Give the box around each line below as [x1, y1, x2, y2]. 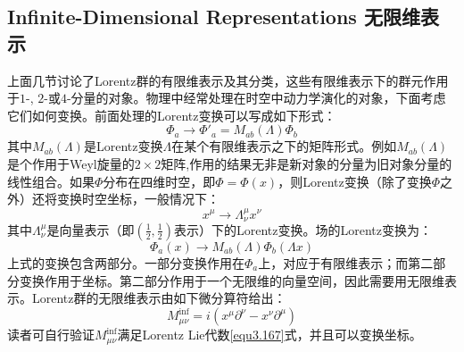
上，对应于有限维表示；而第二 [258, 253, 434, 272]
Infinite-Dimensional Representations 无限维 [7, 3, 420, 30]
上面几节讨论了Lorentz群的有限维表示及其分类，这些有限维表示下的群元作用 [7, 71, 449, 89]
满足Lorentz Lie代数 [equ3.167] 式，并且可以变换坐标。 [117, 325, 422, 344]
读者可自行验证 [7, 325, 95, 344]
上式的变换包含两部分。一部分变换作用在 [7, 253, 244, 272]
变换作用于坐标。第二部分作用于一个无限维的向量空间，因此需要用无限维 [19, 271, 444, 289]
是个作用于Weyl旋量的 [7, 154, 135, 172]
